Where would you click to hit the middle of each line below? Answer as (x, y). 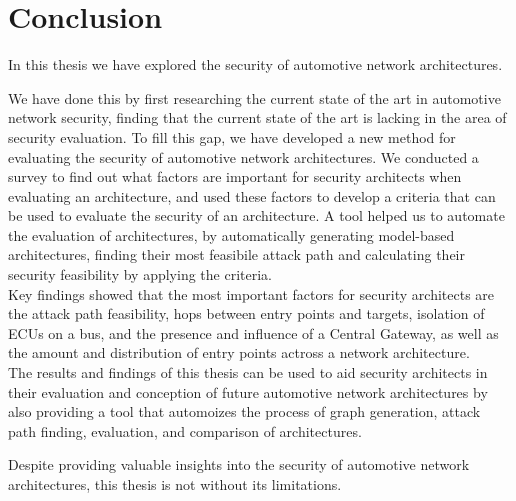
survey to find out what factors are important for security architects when (235, 176)
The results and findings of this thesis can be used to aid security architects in (248, 372)
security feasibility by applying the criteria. (140, 274)
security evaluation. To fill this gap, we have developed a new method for (232, 136)
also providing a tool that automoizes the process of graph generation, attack (244, 411)
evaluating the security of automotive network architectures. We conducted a (243, 156)
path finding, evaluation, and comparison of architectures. (185, 430)
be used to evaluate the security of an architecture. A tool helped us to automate (256, 215)
